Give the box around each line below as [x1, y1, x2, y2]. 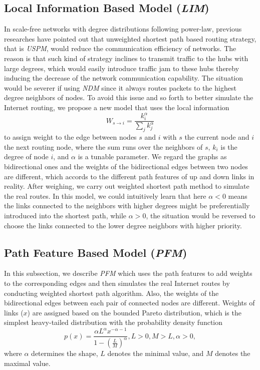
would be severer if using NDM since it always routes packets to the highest [4, 82, 236, 93]
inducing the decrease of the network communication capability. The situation [4, 73, 243, 83]
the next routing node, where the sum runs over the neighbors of [4, 141, 203, 152]
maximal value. [4, 358, 51, 368]
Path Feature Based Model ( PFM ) [4, 244, 187, 260]
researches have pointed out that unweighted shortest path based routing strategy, [4, 33, 256, 44]
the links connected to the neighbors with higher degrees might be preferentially [4, 200, 250, 211]
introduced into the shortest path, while [4, 210, 127, 220]
